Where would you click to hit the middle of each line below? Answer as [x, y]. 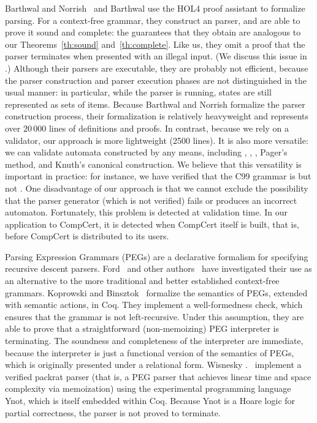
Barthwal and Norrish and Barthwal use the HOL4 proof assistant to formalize [155, 8]
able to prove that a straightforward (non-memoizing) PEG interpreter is [142, 328]
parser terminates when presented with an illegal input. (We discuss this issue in [156, 56]
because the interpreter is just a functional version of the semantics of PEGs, [150, 352]
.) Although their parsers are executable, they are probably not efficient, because [157, 68]
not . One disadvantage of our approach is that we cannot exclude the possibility [157, 188]
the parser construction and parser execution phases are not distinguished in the [156, 80]
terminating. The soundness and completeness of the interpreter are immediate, [154, 341]
